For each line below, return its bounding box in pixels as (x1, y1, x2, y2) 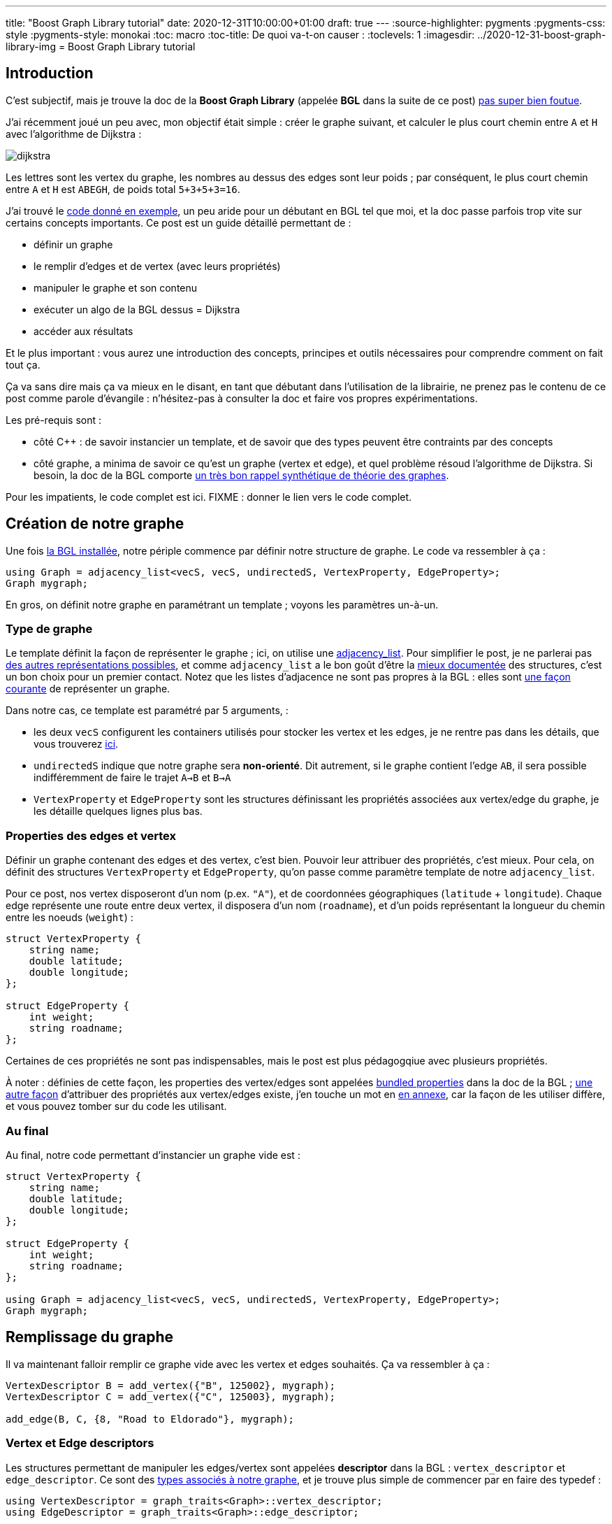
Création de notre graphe (6, 515, 184, 533)
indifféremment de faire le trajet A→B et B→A (34, 771, 231, 784)
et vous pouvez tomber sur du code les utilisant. (6, 1100, 227, 1113)
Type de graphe (6, 622, 93, 636)
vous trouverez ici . (34, 738, 119, 750)
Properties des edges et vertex (6, 828, 177, 843)
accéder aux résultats (34, 325, 133, 337)
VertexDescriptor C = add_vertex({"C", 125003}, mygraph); (6, 1390, 336, 1402)
